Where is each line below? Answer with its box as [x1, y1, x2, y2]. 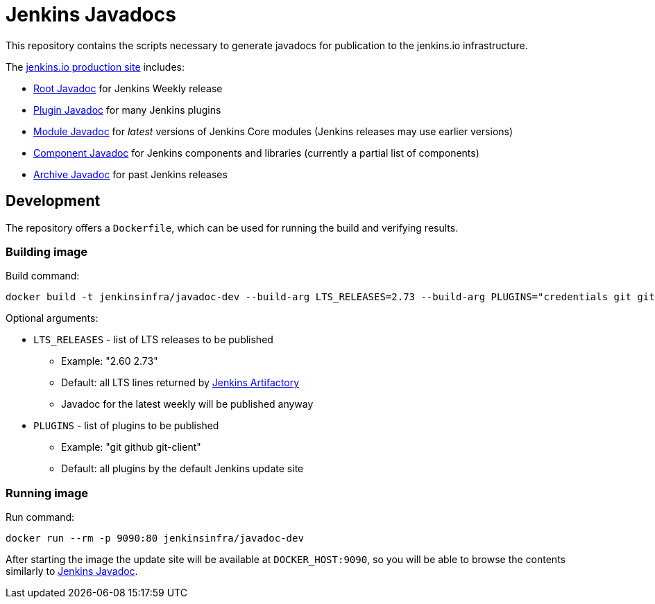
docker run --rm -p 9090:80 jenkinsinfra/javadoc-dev [6, 533, 304, 544]
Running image [6, 485, 89, 500]
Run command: [6, 511, 75, 524]
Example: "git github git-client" [61, 441, 201, 454]
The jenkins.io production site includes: [6, 60, 185, 73]
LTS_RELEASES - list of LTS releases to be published [33, 334, 273, 346]
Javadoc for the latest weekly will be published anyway [61, 398, 314, 411]
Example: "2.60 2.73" [61, 355, 158, 368]
